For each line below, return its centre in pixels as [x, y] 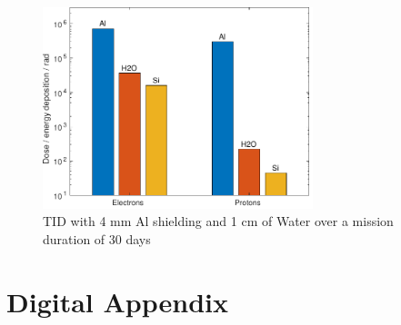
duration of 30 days [97, 238]
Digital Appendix [117, 301]
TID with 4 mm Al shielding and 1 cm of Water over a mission [218, 221]
